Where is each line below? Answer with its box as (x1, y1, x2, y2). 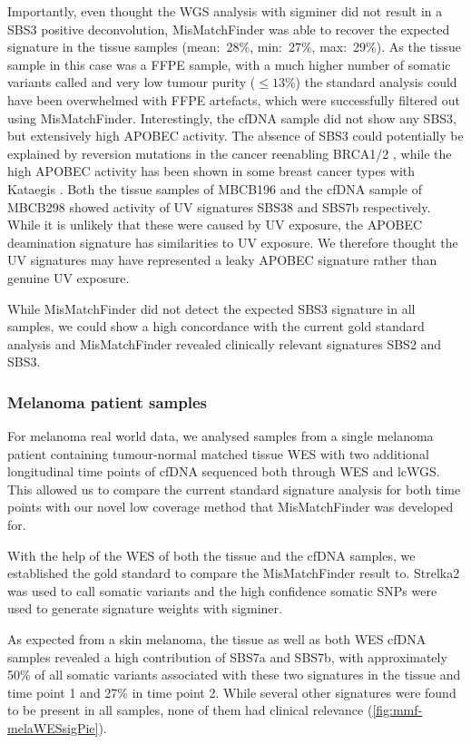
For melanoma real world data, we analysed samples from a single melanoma (7, 426, 434, 445)
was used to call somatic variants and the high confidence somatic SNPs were (7, 581, 437, 600)
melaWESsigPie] (7, 719, 99, 737)
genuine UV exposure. (7, 268, 130, 287)
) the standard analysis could (295, 73, 457, 92)
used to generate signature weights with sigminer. (7, 599, 282, 618)
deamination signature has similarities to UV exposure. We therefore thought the (7, 232, 458, 251)
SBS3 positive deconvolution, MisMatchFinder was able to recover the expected (7, 19, 450, 38)
